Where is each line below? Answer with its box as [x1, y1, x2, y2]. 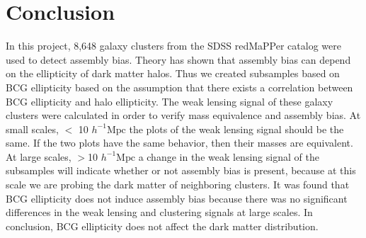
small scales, [6, 121, 59, 136]
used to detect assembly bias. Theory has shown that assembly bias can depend [6, 52, 351, 67]
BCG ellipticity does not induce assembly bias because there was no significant [6, 191, 348, 205]
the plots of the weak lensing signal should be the [129, 121, 344, 136]
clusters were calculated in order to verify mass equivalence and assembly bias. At [6, 108, 361, 123]
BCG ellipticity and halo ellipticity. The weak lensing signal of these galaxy [6, 93, 333, 108]
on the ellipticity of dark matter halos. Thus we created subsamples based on [6, 66, 340, 81]
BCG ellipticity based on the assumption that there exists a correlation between [6, 79, 353, 94]
